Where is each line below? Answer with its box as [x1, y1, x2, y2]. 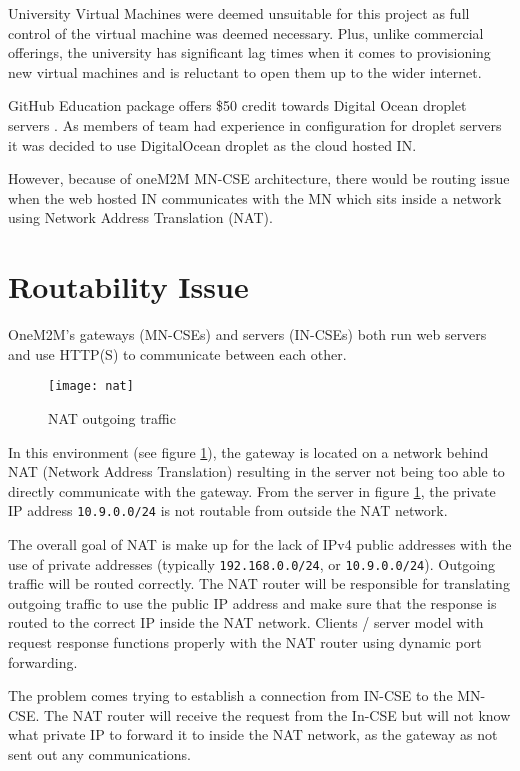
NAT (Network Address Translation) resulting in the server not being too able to [8, 461, 505, 482]
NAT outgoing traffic [48, 407, 176, 428]
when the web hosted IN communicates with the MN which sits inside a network [8, 187, 502, 208]
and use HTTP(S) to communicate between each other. [8, 343, 347, 364]
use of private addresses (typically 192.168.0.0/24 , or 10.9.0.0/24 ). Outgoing [8, 553, 496, 574]
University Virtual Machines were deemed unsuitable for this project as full [8, 3, 470, 23]
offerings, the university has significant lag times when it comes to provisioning [8, 42, 491, 63]
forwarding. [8, 651, 78, 672]
